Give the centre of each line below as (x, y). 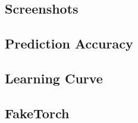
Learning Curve (54, 78)
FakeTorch (37, 113)
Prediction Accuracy (69, 43)
